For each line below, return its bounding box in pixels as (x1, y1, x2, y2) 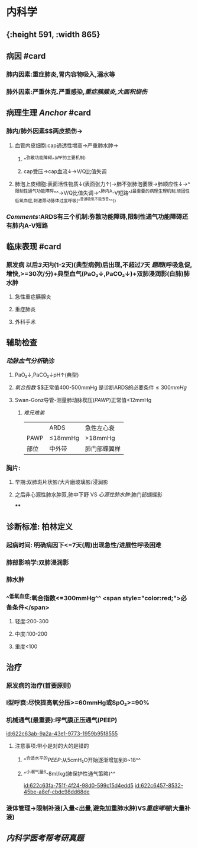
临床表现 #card (6, 241, 61, 252)
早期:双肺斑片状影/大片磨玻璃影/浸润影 (14, 479, 108, 486)
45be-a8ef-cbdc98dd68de (23, 788, 90, 795)
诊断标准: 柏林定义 (6, 521, 73, 531)
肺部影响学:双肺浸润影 (6, 558, 69, 566)
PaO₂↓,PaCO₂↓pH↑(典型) (14, 371, 79, 378)
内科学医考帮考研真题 (6, 833, 84, 843)
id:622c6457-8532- (135, 782, 183, 789)
